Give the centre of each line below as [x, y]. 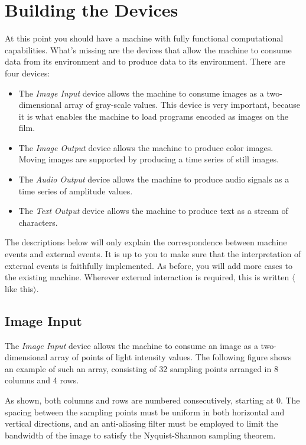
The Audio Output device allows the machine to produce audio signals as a [154, 179]
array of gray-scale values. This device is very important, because [182, 105]
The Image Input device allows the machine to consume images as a [141, 93]
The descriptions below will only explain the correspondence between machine [146, 242]
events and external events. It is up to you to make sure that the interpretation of [153, 254]
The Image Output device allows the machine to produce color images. [146, 147]
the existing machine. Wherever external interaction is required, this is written [147, 277]
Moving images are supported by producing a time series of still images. [149, 159]
